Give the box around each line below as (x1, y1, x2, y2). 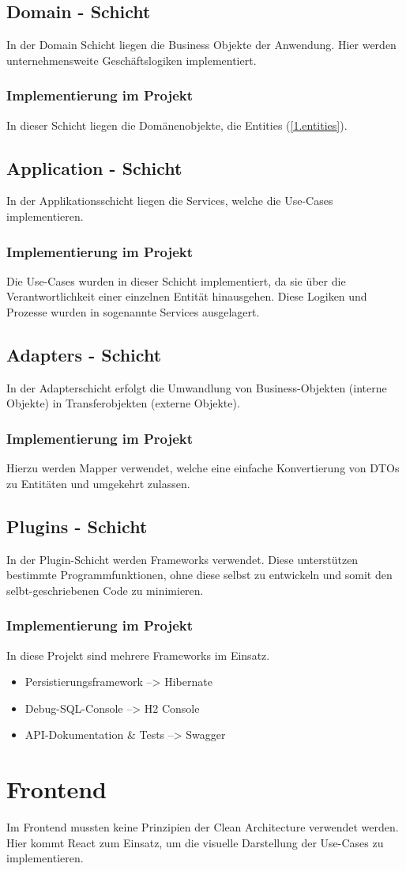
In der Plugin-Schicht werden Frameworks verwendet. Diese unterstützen (6, 551, 359, 567)
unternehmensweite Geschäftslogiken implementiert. (6, 51, 257, 68)
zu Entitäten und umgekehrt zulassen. (6, 475, 190, 491)
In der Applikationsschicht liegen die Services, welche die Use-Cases (6, 192, 333, 209)
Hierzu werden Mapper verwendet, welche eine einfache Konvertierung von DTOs (6, 460, 400, 476)
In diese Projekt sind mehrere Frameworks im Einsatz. (6, 646, 270, 663)
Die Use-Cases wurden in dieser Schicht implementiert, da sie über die (6, 272, 346, 289)
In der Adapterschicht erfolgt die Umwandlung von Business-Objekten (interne (6, 379, 387, 396)
